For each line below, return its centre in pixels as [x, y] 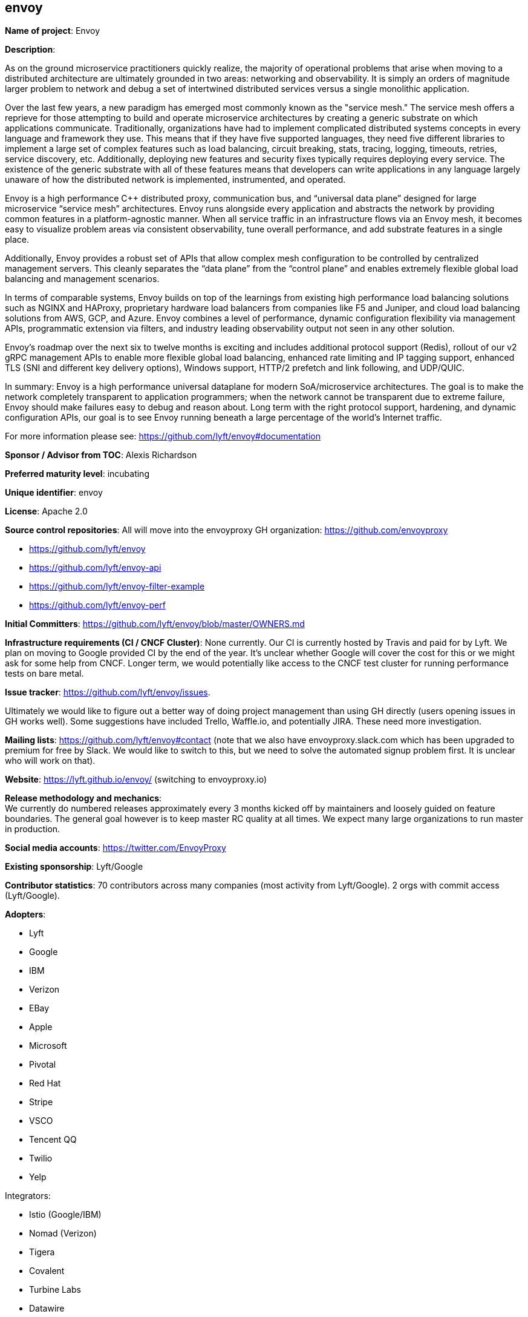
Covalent [47, 1271]
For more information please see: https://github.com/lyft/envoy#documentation [163, 436]
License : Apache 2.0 [46, 511]
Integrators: [28, 1196]
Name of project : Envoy [53, 31]
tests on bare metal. [44, 674]
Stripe [41, 1102]
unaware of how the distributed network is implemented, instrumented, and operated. [175, 180]
